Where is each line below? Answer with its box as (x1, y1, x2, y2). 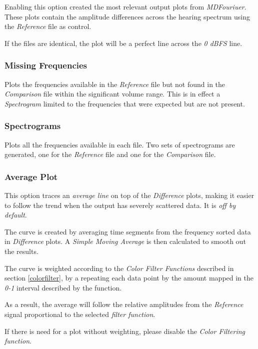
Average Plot (4, 170, 58, 182)
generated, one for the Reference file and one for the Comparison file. (4, 149, 216, 159)
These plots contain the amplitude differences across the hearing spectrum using (4, 11, 250, 21)
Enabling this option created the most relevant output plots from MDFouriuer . (4, 1, 246, 11)
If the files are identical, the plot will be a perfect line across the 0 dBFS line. (4, 37, 242, 48)
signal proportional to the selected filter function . (4, 308, 155, 319)
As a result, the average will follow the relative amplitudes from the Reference (4, 299, 243, 309)
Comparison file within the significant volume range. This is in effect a (4, 88, 220, 99)
